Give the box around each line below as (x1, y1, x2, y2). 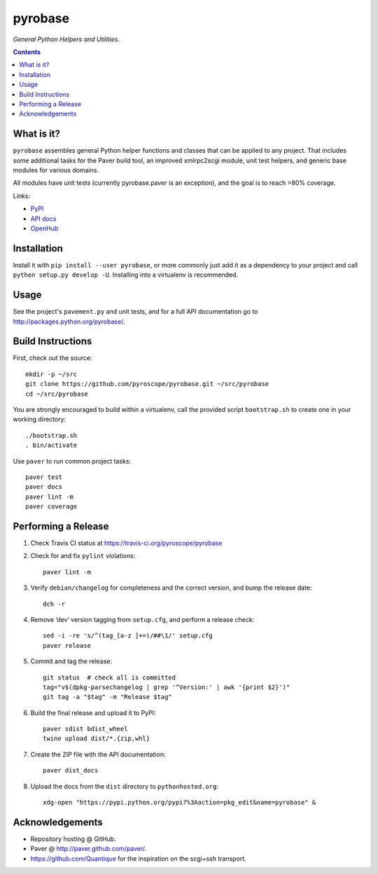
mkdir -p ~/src (25, 370, 78, 378)
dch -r (43, 599, 66, 608)
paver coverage (25, 503, 78, 511)
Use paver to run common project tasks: (13, 457, 132, 465)
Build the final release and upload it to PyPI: (30, 708, 157, 717)
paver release (43, 641, 91, 649)
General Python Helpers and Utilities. (13, 35, 120, 43)
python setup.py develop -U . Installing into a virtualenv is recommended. (13, 270, 238, 279)
